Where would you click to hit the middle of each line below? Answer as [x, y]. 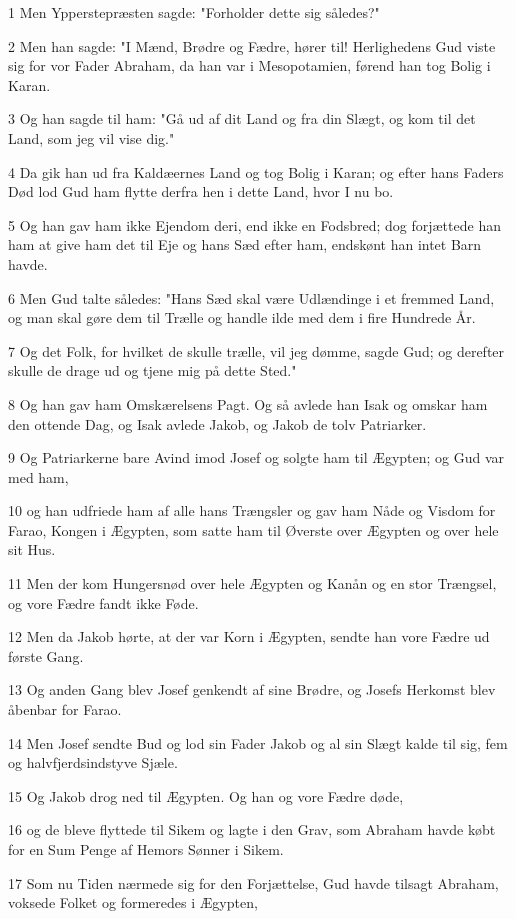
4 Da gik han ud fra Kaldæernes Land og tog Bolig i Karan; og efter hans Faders [256, 171]
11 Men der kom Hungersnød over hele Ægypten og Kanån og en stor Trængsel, [252, 583]
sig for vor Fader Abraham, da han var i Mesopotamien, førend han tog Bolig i [249, 65]
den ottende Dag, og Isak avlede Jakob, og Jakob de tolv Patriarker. [217, 423]
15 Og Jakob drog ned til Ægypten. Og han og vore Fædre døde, [206, 795]
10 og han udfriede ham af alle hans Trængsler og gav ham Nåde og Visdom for [252, 510]
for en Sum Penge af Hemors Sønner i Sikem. [146, 849]
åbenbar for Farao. [65, 709]
